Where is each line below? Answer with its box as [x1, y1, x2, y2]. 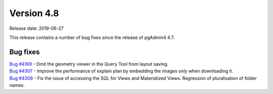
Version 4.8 [9, 8, 59, 19]
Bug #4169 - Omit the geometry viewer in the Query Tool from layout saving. [9, 61, 169, 67]
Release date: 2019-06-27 [9, 25, 64, 31]
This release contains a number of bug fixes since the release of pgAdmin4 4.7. [9, 34, 175, 40]
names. [9, 82, 25, 88]
